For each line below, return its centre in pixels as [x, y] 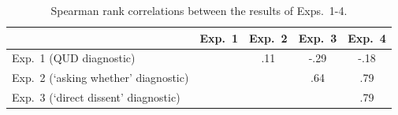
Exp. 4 [367, 37]
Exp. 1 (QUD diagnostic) [74, 58]
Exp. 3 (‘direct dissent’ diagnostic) [96, 97]
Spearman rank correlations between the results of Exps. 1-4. [199, 10]
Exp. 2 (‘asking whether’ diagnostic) [100, 78]
